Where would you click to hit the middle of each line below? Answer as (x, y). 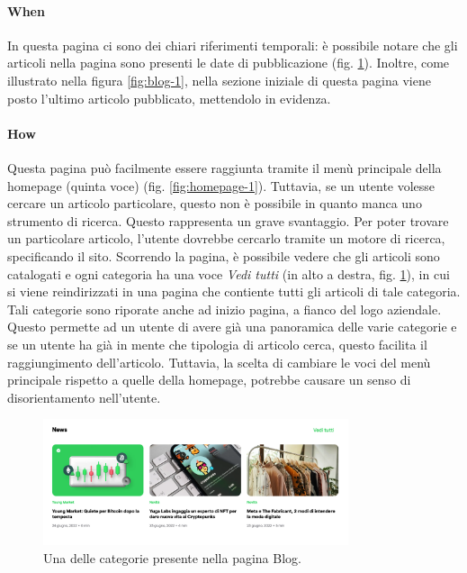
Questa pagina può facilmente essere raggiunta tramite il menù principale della (225, 167)
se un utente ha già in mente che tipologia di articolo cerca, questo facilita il (217, 344)
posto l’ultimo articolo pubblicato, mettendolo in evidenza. (169, 98)
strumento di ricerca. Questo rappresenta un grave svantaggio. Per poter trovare (228, 220)
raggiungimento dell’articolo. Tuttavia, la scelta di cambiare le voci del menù (219, 362)
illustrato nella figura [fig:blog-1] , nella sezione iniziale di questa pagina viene (219, 80)
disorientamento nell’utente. (84, 397)
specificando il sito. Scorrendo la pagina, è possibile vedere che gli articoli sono (224, 255)
